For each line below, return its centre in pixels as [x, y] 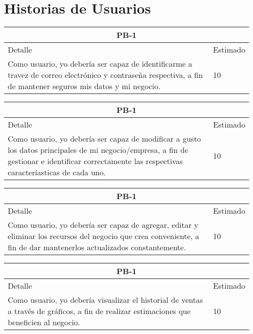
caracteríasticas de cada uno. [57, 172]
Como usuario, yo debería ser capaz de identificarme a [100, 64]
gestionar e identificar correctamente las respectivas [95, 161]
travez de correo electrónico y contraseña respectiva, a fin [105, 75]
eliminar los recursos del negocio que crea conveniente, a [104, 236]
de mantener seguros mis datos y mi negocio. [84, 86]
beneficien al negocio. [44, 322]
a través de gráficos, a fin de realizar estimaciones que [99, 311]
